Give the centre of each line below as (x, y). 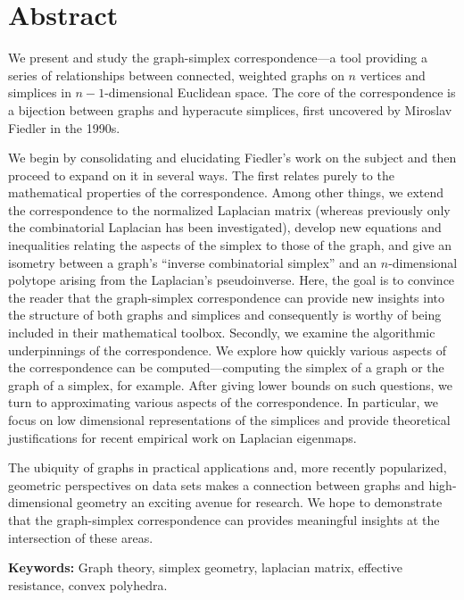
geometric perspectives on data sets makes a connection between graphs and (216, 484)
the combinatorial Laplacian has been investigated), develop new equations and (225, 227)
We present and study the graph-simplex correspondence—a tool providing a (218, 58)
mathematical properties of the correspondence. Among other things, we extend (226, 192)
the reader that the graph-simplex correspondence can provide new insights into (226, 297)
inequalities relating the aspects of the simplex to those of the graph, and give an (230, 245)
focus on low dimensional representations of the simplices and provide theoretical (229, 420)
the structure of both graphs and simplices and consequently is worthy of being (225, 315)
